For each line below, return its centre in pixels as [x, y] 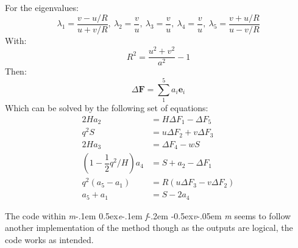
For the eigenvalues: [42, 7]
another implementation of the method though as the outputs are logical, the [149, 228]
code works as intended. [49, 240]
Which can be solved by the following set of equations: [107, 108]
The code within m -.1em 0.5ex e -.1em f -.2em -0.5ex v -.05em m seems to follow [148, 215]
